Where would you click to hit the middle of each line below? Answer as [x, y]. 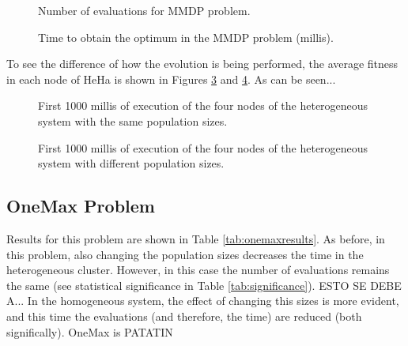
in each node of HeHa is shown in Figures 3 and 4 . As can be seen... [171, 79]
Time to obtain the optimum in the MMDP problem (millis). [186, 37]
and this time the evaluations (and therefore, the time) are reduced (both [184, 316]
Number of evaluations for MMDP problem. [144, 10]
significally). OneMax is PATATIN [90, 331]
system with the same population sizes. [133, 120]
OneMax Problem [81, 206]
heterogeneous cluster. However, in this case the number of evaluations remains [198, 270]
